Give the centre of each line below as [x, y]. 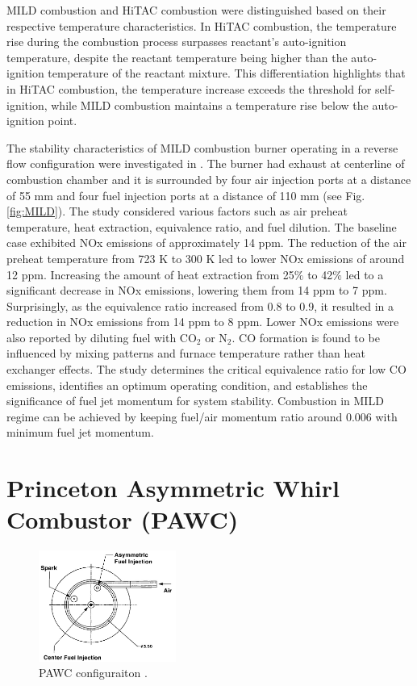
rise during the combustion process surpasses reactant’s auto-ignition [177, 42]
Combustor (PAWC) [123, 519]
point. [63, 121]
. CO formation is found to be [306, 337]
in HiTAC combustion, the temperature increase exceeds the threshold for [189, 88]
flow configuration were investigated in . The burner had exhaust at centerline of [206, 163]
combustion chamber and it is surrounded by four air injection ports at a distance [209, 179]
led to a [365, 274]
